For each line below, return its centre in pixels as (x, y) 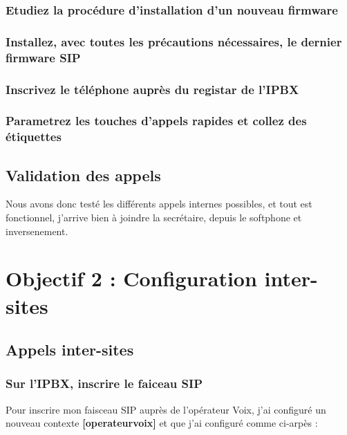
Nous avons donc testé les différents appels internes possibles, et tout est (159, 204)
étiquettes (34, 137)
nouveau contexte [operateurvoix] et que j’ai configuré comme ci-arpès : (162, 423)
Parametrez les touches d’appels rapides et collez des (156, 121)
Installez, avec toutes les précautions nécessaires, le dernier (174, 41)
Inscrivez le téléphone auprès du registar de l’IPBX (152, 89)
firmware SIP (43, 57)
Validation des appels (83, 175)
